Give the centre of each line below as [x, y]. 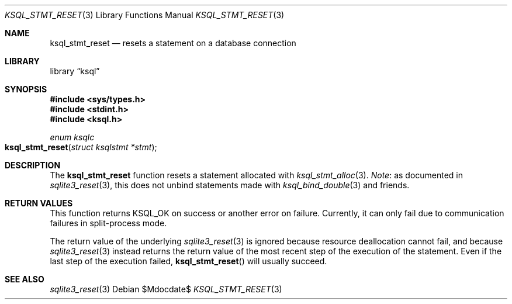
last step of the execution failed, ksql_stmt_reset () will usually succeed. [188, 261]
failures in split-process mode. [108, 223]
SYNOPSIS [26, 89]
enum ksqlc [72, 137]
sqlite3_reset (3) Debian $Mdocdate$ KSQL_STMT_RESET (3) [166, 289]
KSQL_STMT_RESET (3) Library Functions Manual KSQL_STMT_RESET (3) [145, 15]
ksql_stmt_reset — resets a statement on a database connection [173, 43]
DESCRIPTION [33, 165]
